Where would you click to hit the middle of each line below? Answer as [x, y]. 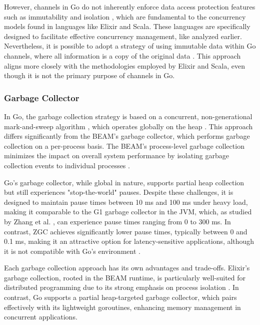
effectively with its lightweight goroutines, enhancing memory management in [122, 307]
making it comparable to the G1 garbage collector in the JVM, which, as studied [128, 212]
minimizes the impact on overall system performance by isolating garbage [116, 155]
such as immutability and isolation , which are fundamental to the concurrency [125, 16]
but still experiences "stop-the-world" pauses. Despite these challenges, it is [119, 192]
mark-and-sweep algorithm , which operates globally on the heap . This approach [128, 126]
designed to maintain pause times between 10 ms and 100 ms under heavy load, [126, 202]
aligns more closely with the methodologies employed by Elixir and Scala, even [124, 65]
